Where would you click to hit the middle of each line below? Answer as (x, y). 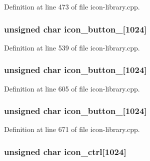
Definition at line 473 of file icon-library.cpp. (72, 6)
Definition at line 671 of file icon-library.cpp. (72, 129)
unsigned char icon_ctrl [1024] (65, 151)
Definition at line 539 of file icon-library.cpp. (72, 47)
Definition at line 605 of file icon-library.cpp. (72, 88)
